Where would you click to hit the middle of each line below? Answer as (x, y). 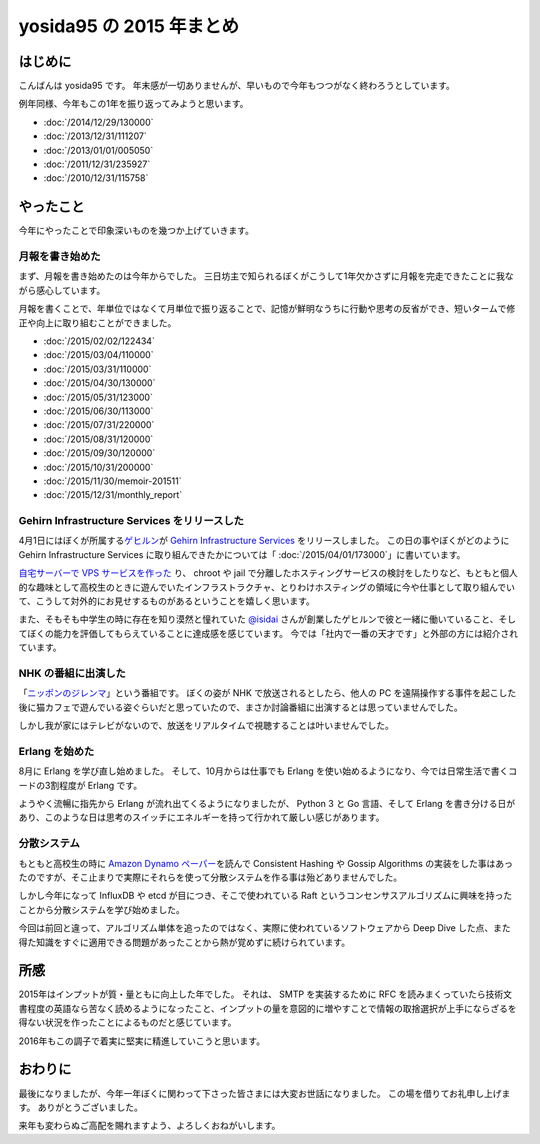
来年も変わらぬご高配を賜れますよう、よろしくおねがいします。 (149, 1126)
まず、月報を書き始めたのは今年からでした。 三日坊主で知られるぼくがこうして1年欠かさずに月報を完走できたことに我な (266, 276)
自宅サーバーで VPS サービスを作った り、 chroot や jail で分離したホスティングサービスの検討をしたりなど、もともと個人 (268, 573)
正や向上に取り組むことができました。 (97, 322)
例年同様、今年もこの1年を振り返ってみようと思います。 (133, 104)
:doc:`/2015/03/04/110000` (98, 355)
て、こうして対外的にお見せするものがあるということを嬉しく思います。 (166, 601)
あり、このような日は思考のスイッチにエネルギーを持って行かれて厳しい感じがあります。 (201, 817)
